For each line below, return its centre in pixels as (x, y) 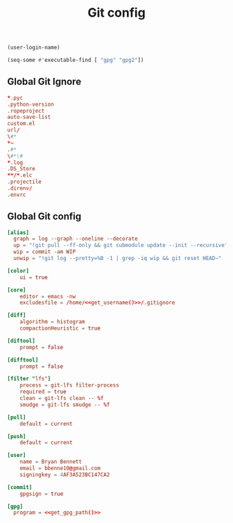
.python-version (31, 104)
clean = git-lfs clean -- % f (62, 399)
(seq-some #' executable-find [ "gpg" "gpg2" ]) (76, 61)
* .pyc (15, 98)
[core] (17, 290)
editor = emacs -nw (48, 296)
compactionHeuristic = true (60, 328)
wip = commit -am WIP (45, 252)
